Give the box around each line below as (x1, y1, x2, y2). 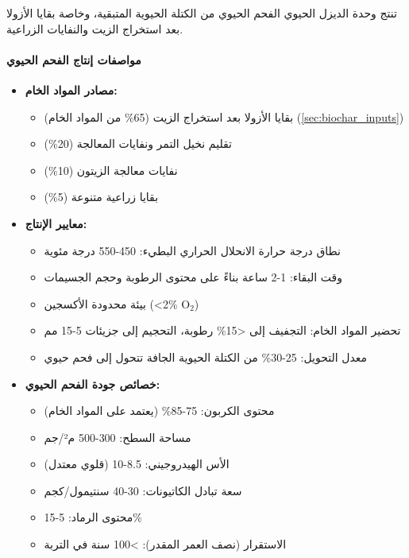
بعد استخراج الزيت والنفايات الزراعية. (6, 20, 183, 37)
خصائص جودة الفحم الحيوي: (25, 375, 160, 392)
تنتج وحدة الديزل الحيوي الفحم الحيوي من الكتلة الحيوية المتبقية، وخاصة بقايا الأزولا (6, 5, 397, 21)
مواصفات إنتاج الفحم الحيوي (6, 51, 141, 68)
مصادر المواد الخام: (25, 81, 118, 98)
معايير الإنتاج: (25, 215, 87, 231)
